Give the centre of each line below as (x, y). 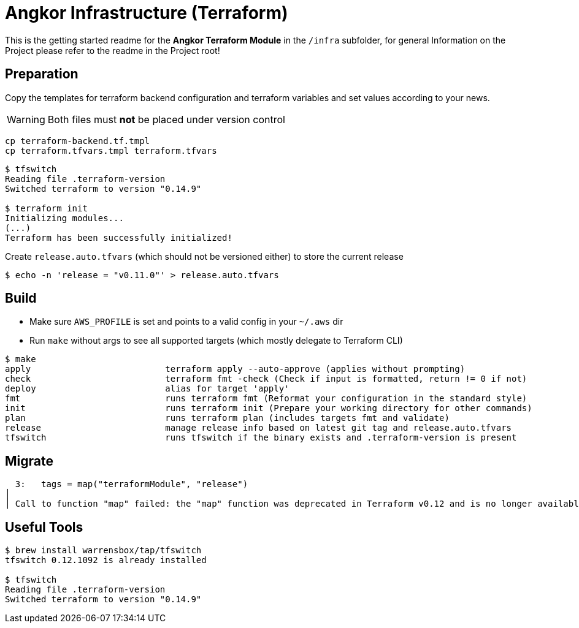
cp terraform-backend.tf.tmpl (78, 141)
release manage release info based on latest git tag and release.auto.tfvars (259, 428)
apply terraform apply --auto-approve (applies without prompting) (235, 369)
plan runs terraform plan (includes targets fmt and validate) (227, 418)
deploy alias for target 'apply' (147, 389)
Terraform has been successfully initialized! (119, 237)
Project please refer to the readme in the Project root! (113, 50)
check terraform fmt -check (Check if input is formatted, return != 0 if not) (266, 379)
